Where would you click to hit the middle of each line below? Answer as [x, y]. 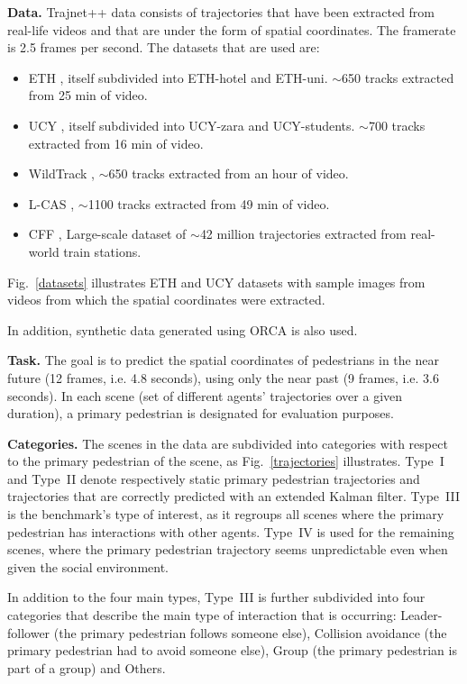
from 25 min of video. [88, 95]
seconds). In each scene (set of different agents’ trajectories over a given [205, 395]
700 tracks [397, 125]
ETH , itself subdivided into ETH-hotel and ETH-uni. [178, 77]
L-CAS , [51, 203]
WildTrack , [61, 173]
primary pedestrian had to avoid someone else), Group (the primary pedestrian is [232, 650]
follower [29, 632]
